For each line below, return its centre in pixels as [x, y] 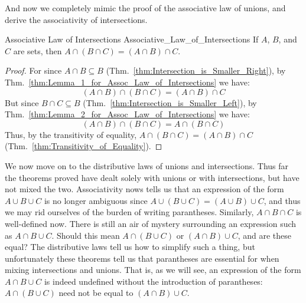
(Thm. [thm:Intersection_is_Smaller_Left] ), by [170, 102]
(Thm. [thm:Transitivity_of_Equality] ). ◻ [84, 146]
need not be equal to [96, 293]
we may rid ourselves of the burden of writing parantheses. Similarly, [129, 212]
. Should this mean [86, 235]
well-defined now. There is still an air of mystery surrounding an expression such [151, 223]
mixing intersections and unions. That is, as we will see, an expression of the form [153, 270]
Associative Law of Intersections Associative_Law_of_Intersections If [132, 39]
